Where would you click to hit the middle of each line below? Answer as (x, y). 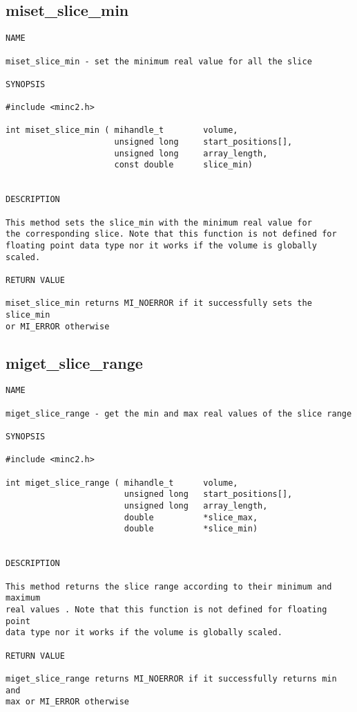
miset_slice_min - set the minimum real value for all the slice (159, 61)
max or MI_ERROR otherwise (67, 702)
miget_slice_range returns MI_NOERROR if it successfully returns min (171, 678)
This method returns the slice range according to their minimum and (169, 586)
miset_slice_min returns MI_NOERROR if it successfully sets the (159, 303)
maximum (23, 598)
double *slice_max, (191, 517)
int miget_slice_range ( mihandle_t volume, (122, 483)
